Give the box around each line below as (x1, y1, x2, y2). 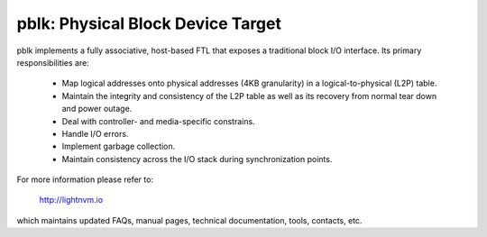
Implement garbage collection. (61, 141, 176, 152)
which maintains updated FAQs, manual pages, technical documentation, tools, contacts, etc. (16, 214, 363, 225)
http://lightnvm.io (39, 195, 104, 205)
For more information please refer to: (16, 174, 153, 185)
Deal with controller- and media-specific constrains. (61, 115, 256, 126)
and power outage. (61, 104, 133, 114)
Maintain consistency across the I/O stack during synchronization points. (61, 153, 333, 164)
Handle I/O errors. (61, 128, 129, 139)
